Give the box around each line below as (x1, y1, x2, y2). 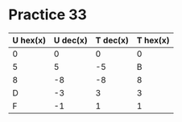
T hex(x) (136, 35, 171, 46)
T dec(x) (95, 35, 129, 46)
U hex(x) (12, 35, 47, 46)
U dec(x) (53, 35, 89, 46)
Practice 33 (8, 6, 87, 24)
